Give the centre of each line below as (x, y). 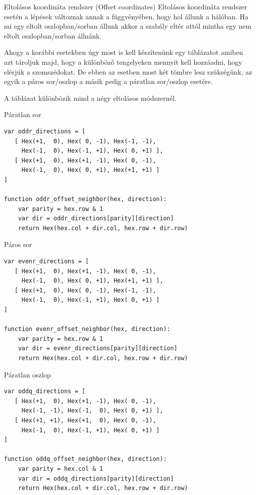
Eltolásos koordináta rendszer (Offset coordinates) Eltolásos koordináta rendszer (126, 6)
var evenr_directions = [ (46, 262)
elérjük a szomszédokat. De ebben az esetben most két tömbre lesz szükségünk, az (128, 71)
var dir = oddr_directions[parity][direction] (96, 219)
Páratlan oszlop (27, 374)
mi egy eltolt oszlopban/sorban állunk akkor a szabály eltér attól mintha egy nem (128, 26)
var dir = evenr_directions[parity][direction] (98, 349)
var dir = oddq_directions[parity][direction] (96, 478)
